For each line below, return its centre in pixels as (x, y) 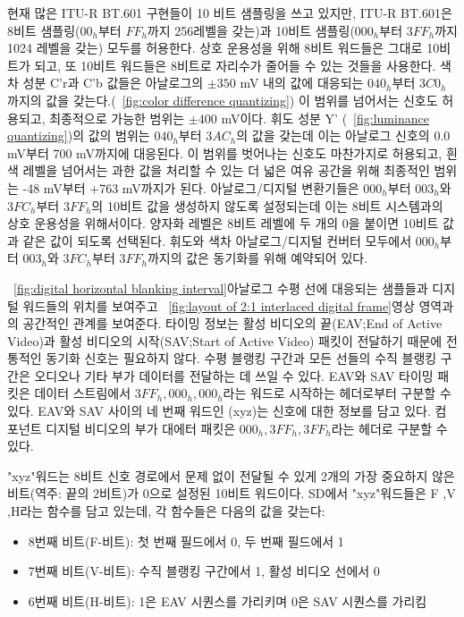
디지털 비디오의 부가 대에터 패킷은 (141, 428)
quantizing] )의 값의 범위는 (79, 135)
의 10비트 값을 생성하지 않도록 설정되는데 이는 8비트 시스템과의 (267, 205)
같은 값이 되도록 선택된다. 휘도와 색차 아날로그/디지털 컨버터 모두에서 (217, 240)
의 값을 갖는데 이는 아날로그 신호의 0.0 (343, 135)
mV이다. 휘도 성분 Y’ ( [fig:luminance (325, 118)
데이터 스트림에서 (83, 393)
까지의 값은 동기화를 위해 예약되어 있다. (257, 258)
